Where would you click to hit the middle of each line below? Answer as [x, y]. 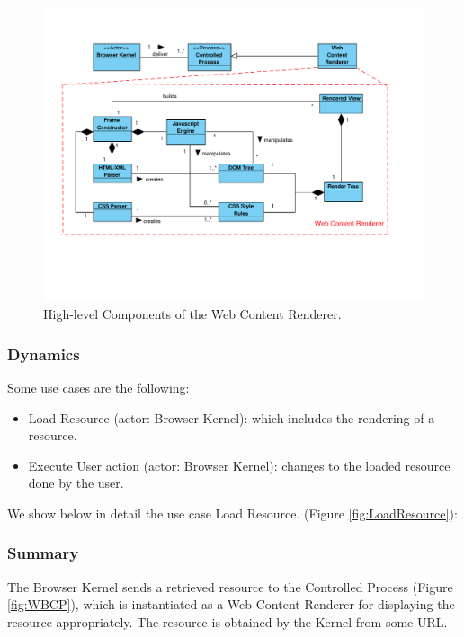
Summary [43, 553]
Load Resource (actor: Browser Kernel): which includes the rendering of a [232, 417]
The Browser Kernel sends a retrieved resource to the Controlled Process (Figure [230, 586]
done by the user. [76, 483]
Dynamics [44, 354]
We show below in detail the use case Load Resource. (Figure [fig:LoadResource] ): [232, 513]
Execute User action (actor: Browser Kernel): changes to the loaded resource [239, 465]
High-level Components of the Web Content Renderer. [192, 314]
